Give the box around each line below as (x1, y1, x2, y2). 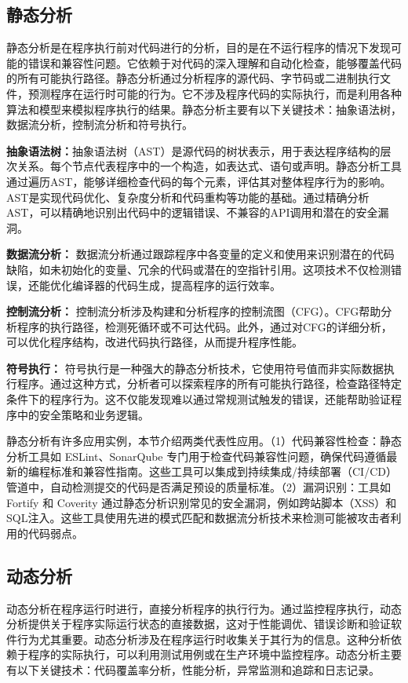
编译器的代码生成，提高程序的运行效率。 (71, 276, 281, 293)
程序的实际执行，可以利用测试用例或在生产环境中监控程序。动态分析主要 (27, 646, 402, 663)
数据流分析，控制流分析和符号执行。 (6, 116, 193, 133)
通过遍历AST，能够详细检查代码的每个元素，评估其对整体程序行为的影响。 (6, 173, 392, 189)
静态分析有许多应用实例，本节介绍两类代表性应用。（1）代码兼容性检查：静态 (6, 433, 402, 449)
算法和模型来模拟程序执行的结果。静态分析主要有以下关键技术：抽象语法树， (6, 100, 402, 117)
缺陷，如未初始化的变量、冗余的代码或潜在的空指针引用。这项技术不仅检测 (6, 261, 391, 277)
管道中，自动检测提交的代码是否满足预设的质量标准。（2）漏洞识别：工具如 (6, 479, 391, 495)
